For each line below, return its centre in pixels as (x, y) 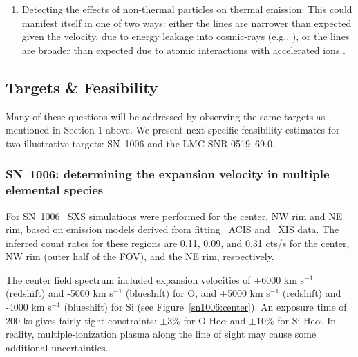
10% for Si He (285, 320)
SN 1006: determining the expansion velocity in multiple (168, 174)
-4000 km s (29, 307)
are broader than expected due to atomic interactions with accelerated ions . (183, 49)
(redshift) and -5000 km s (59, 293)
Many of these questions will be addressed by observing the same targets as (166, 116)
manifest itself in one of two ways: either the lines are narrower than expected (187, 22)
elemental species (55, 190)
